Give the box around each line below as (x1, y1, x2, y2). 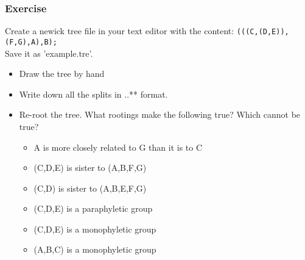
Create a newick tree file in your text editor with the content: (5, 24, 234, 37)
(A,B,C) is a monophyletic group (33, 243, 156, 256)
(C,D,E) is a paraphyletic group (33, 202, 153, 215)
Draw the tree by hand (19, 67, 105, 80)
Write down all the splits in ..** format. (19, 87, 168, 100)
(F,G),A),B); (5, 37, 57, 46)
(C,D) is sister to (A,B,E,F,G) (33, 181, 147, 194)
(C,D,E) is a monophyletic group (33, 222, 156, 235)
